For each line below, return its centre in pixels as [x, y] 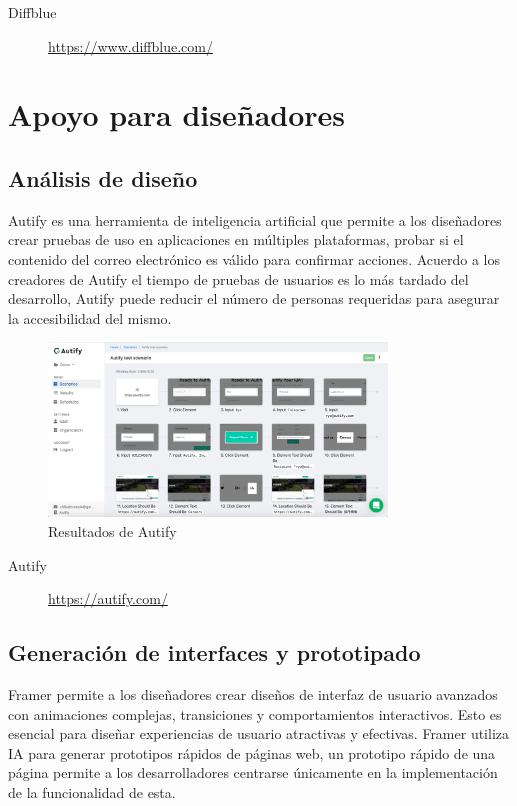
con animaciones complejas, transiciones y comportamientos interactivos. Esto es [255, 713]
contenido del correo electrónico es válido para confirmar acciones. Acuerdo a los [254, 258]
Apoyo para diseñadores [177, 114]
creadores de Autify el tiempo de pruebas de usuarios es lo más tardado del [238, 278]
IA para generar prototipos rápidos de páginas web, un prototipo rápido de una [252, 752]
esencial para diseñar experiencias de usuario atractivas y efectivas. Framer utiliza [259, 733]
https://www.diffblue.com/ [130, 45]
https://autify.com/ [108, 598]
